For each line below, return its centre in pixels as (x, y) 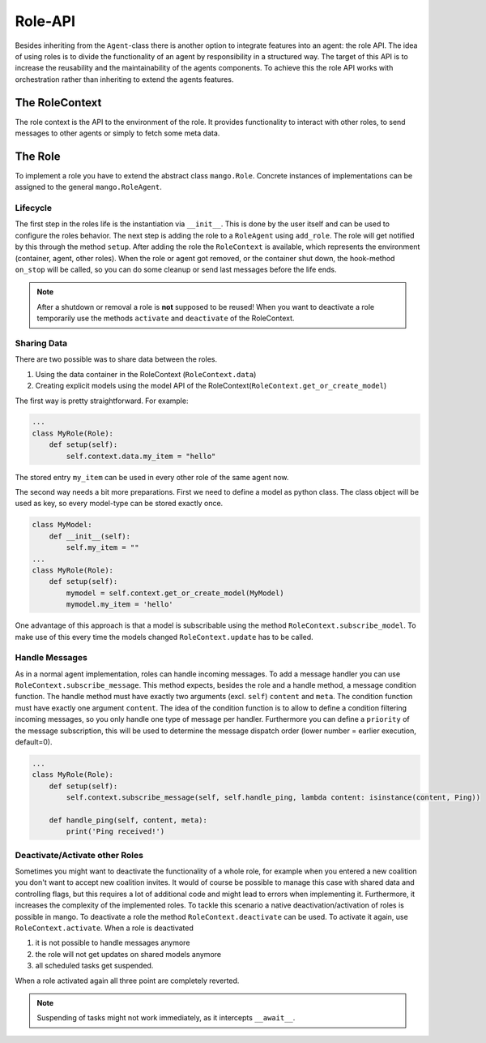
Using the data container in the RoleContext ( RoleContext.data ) (146, 374)
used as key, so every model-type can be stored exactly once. (119, 504)
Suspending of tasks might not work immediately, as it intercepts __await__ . (166, 1018)
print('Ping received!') (115, 832)
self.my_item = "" (102, 548)
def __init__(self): (90, 536)
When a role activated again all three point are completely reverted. (127, 981)
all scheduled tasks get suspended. (94, 966)
